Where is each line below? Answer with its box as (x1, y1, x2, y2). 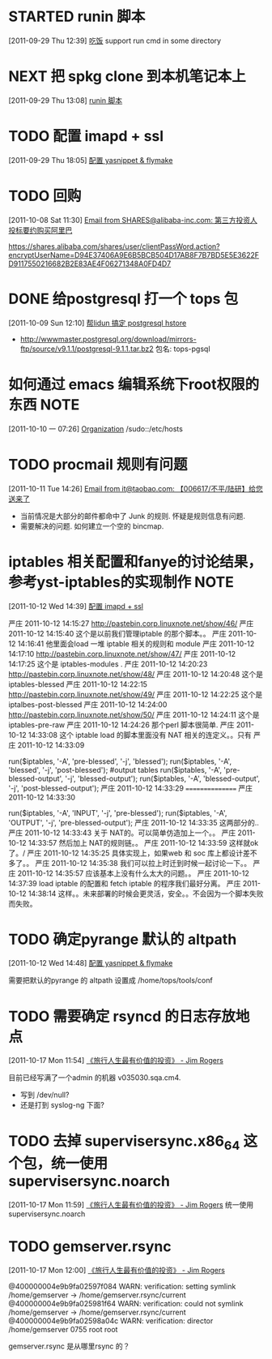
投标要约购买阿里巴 (8, 225, 73, 235)
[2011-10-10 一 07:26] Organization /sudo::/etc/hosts (8, 423, 184, 434)
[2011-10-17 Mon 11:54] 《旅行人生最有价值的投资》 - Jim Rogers (8, 1056, 224, 1065)
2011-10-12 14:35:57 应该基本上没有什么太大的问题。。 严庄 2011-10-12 (17, 868, 249, 878)
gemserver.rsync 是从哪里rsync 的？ (8, 1341, 130, 1351)
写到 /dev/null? (19, 1090, 70, 1100)
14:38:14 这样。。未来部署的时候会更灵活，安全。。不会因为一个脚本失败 (28, 889, 264, 898)
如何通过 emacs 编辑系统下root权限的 (8, 375, 260, 393)
